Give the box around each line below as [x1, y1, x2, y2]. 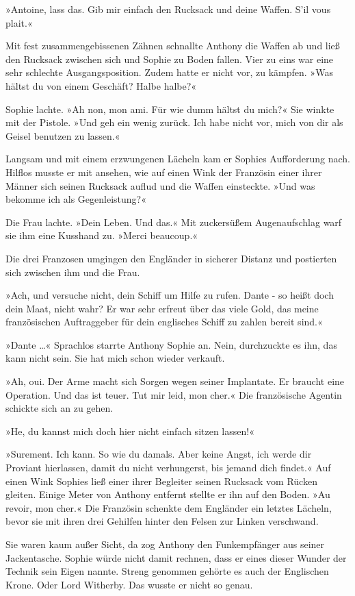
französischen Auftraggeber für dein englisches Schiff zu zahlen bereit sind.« [5, 314, 323, 329]
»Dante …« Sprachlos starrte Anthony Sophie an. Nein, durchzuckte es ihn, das [5, 337, 337, 351]
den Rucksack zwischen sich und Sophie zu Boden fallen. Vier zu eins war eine [5, 51, 334, 66]
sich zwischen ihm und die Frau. [5, 264, 140, 279]
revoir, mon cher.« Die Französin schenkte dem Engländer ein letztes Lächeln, [5, 500, 332, 514]
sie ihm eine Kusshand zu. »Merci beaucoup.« [5, 228, 198, 243]
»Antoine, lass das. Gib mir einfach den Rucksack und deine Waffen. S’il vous [5, 2, 331, 16]
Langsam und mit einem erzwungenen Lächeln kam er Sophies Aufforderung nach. [5, 151, 350, 166]
